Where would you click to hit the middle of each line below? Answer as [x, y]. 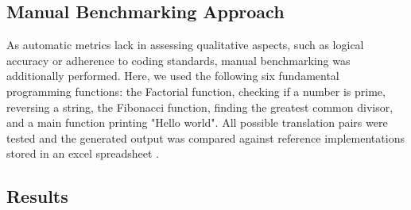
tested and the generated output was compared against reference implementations [205, 137]
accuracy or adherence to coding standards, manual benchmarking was [178, 60]
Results [37, 196]
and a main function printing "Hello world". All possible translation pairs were [197, 122]
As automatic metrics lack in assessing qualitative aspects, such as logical [185, 45]
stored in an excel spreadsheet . [83, 153]
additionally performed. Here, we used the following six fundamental [173, 76]
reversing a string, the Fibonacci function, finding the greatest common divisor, [200, 107]
